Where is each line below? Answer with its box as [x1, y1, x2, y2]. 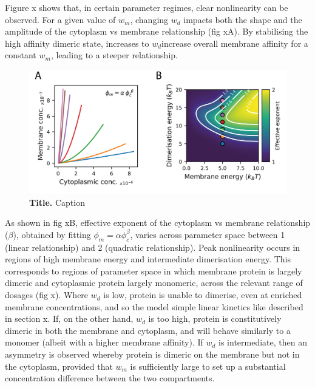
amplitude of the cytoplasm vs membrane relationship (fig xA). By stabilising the [5, 25, 308, 38]
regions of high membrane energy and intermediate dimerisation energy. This [5, 253, 291, 265]
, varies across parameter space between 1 [130, 228, 285, 240]
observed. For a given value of [5, 13, 116, 26]
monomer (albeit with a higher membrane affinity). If [5, 336, 203, 349]
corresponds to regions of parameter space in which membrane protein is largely [5, 264, 302, 277]
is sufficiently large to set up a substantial [130, 359, 286, 372]
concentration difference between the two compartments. [5, 372, 215, 384]
